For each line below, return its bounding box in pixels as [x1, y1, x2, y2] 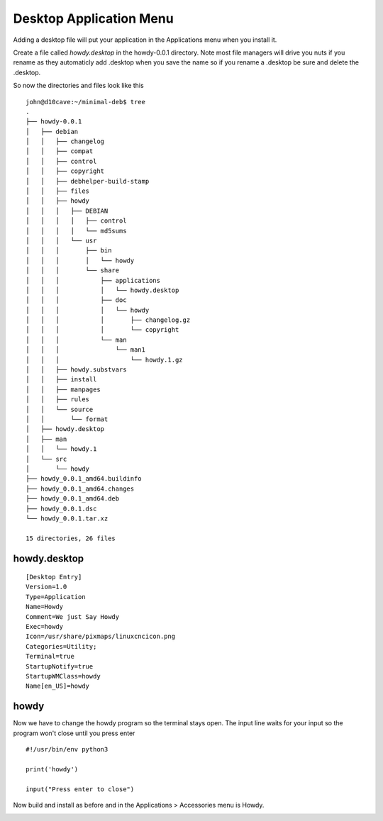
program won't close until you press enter [13, 729, 135, 737]
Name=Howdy [26, 603, 64, 611]
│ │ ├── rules [26, 396, 90, 403]
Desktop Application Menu [13, 11, 174, 26]
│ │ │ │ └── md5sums [26, 227, 127, 235]
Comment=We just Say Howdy [26, 613, 120, 620]
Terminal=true [26, 652, 74, 661]
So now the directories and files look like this [13, 82, 145, 90]
